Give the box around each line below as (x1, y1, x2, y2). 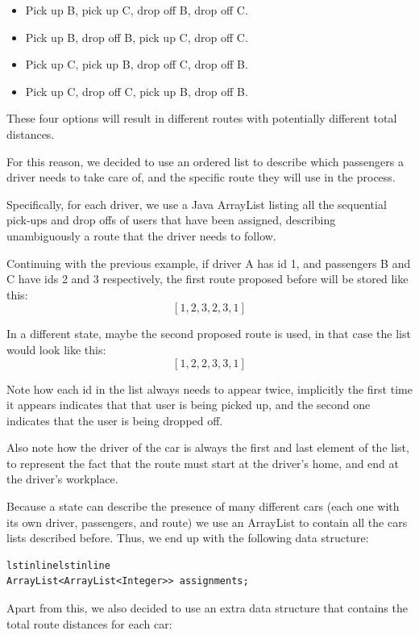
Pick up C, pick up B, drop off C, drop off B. (25, 56, 248, 73)
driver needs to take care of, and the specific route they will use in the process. (6, 169, 396, 186)
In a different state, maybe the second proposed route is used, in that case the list (6, 325, 411, 342)
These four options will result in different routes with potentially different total (6, 110, 397, 127)
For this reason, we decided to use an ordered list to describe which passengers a (6, 152, 404, 169)
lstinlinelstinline (6, 559, 110, 571)
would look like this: (6, 340, 106, 357)
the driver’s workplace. (6, 470, 118, 487)
